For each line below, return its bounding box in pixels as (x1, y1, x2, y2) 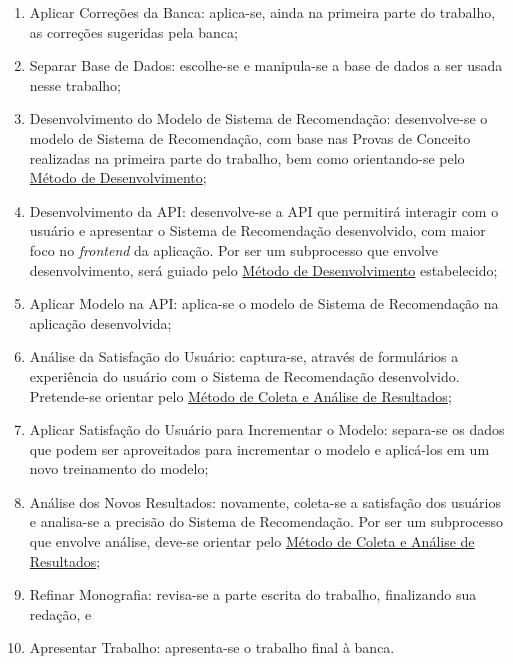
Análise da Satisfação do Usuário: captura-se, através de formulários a (29, 346, 459, 367)
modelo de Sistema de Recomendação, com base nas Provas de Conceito (29, 127, 471, 148)
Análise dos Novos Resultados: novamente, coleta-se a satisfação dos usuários (29, 491, 501, 512)
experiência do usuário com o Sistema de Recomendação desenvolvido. (29, 365, 460, 386)
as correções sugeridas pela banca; (29, 21, 238, 42)
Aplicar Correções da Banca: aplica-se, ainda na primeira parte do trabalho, (29, 2, 496, 22)
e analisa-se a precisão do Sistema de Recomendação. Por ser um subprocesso (29, 511, 503, 532)
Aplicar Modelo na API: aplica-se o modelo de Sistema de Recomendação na (29, 293, 499, 314)
